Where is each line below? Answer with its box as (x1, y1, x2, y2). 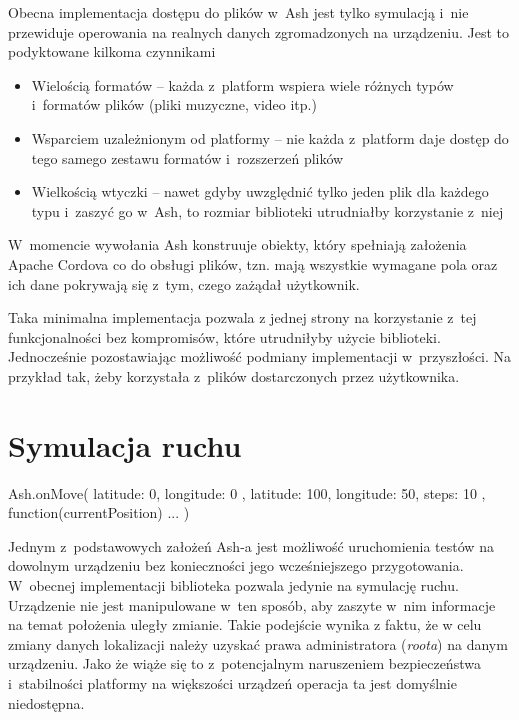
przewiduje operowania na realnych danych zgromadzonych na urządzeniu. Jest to (8, 21, 509, 42)
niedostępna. (8, 692, 85, 713)
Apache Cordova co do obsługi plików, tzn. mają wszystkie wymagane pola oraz (8, 253, 498, 274)
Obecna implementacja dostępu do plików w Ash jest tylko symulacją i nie (8, 2, 469, 22)
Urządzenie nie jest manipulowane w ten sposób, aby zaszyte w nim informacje (8, 594, 496, 615)
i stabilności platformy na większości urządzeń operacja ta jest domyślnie (8, 672, 457, 693)
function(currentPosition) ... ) (8, 502, 190, 523)
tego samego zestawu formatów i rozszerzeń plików (31, 147, 344, 168)
